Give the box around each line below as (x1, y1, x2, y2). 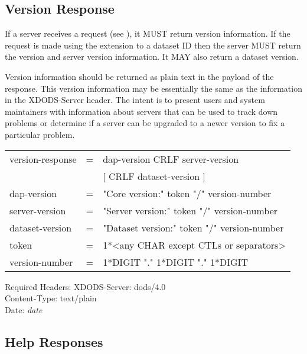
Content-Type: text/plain (5, 292, 97, 304)
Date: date (5, 303, 43, 316)
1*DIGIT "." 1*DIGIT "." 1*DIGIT (103, 255, 248, 269)
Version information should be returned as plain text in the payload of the (5, 70, 274, 82)
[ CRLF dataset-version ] (103, 169, 205, 183)
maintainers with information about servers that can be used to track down (5, 105, 278, 117)
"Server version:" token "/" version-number (103, 203, 278, 217)
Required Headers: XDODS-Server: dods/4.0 (5, 280, 166, 292)
